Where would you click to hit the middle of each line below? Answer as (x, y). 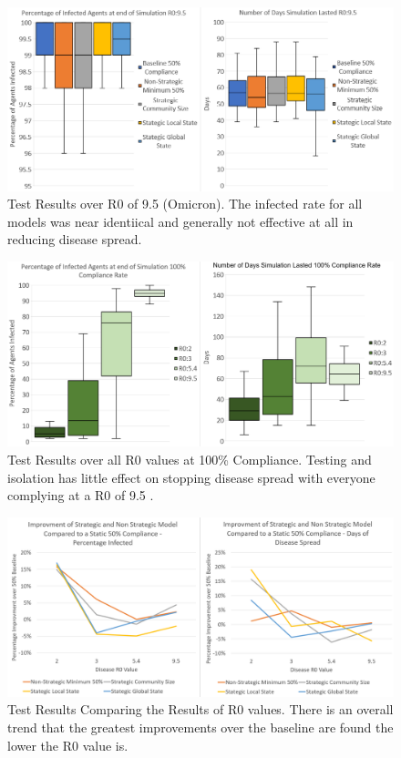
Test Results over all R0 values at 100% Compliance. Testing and (190, 459)
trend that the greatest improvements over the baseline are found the (200, 727)
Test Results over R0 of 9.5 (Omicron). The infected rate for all (185, 204)
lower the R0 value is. (68, 745)
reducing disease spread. (75, 239)
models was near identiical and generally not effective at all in (180, 221)
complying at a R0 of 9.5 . (81, 495)
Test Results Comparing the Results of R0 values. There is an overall (200, 709)
